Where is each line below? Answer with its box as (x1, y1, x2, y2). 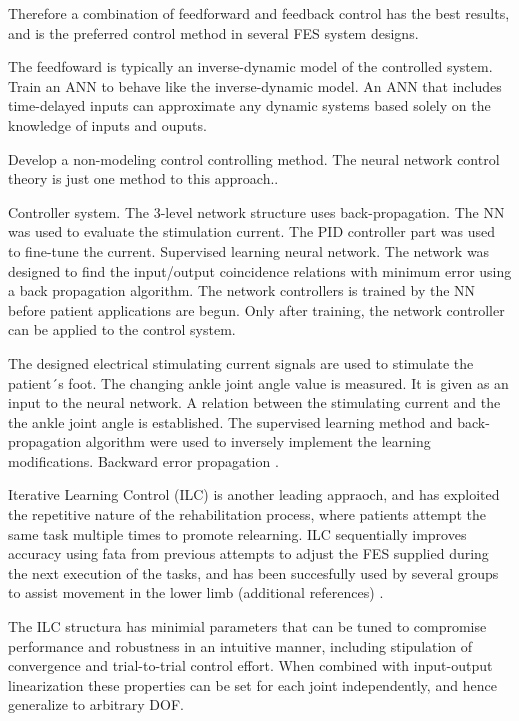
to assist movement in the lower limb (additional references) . (8, 582, 384, 603)
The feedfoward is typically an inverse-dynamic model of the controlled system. (8, 56, 493, 77)
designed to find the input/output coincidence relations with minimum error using (8, 260, 512, 281)
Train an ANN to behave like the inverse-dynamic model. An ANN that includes (8, 75, 502, 96)
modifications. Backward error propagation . (8, 450, 279, 471)
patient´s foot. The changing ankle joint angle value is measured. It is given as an (8, 372, 509, 393)
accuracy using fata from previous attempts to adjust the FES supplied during (8, 543, 489, 564)
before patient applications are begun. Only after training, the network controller (8, 299, 505, 320)
